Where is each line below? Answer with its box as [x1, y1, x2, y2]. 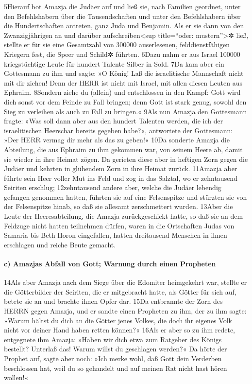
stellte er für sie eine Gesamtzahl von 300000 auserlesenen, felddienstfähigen [4, 39, 230, 50]
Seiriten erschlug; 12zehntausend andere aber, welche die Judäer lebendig [4, 182, 221, 192]
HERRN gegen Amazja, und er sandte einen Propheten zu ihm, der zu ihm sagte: [4, 306, 247, 316]
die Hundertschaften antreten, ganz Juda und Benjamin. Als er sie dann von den [4, 20, 244, 31]
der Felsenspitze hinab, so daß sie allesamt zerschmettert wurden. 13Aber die [4, 201, 233, 211]
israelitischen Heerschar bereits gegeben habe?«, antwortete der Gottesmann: [4, 125, 233, 135]
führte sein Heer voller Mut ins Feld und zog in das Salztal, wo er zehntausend [4, 173, 237, 183]
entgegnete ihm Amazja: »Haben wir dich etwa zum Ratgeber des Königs [4, 334, 222, 344]
